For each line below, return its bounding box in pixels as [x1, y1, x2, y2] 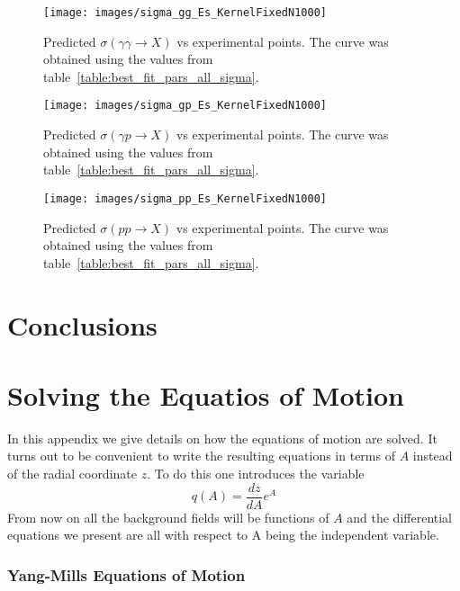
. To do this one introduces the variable [147, 464, 365, 482]
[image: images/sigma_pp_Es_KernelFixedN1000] [43, 192, 327, 205]
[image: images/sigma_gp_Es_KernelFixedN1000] [43, 99, 327, 112]
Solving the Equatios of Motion [7, 376, 404, 413]
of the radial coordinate [7, 464, 137, 482]
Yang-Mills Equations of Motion [7, 563, 246, 586]
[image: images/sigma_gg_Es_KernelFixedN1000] [43, 6, 327, 19]
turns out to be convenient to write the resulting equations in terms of [7, 446, 395, 465]
